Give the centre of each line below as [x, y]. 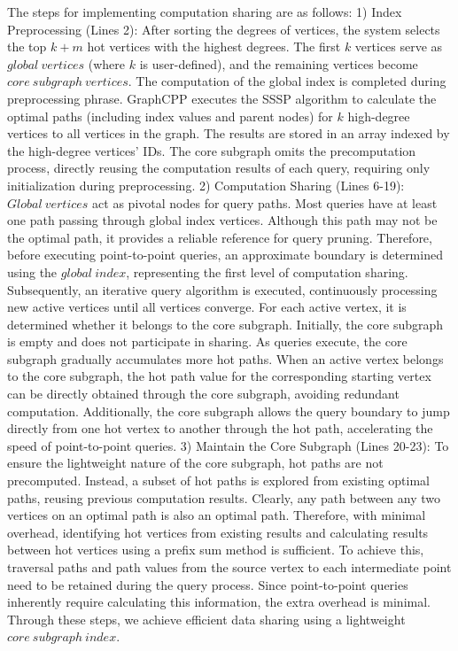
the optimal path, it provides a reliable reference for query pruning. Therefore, [220, 237]
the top [27, 46]
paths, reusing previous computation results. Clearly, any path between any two [224, 497]
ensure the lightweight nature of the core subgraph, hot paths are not [195, 463]
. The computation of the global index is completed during [287, 81]
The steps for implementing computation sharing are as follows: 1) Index [205, 12]
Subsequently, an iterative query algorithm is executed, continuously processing [222, 289]
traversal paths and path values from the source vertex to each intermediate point [229, 567]
